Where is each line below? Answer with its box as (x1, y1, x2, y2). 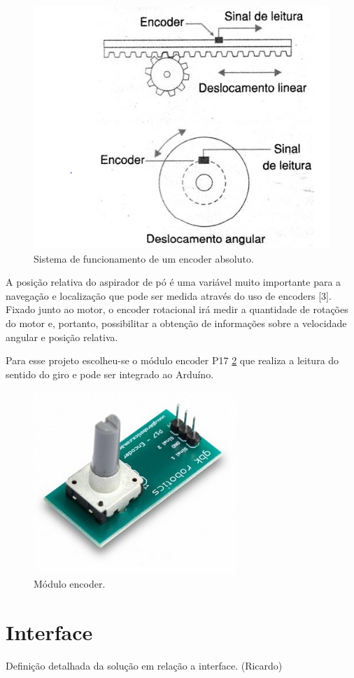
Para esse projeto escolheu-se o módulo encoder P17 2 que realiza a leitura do (6, 353, 339, 368)
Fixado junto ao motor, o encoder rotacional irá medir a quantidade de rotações (6, 302, 348, 317)
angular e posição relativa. (6, 329, 118, 344)
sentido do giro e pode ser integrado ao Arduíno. (6, 366, 214, 381)
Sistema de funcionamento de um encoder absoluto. (34, 251, 254, 265)
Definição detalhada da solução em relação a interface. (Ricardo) (6, 658, 283, 672)
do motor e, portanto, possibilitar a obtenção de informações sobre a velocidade (6, 316, 347, 331)
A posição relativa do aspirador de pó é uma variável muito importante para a (6, 275, 341, 289)
